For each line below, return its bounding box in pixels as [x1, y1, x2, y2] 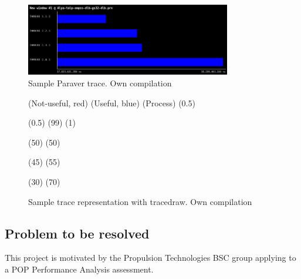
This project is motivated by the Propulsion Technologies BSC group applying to [5, 251, 296, 264]
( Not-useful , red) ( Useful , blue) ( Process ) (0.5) [28, 96, 195, 109]
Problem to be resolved [5, 224, 150, 242]
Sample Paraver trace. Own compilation [28, 77, 172, 89]
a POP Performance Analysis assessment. [5, 263, 154, 275]
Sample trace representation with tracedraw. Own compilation [28, 195, 252, 207]
